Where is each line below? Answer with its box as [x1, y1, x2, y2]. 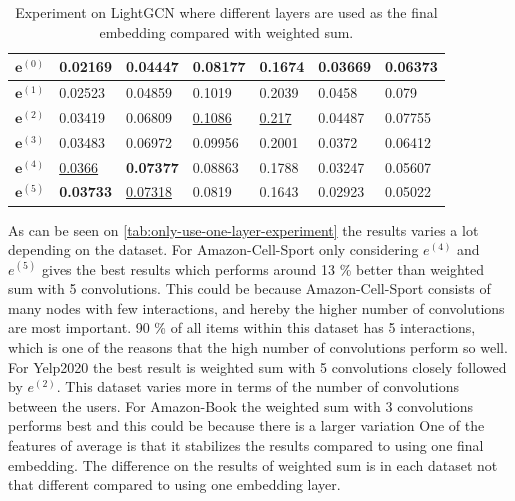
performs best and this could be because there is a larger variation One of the [8, 415, 485, 436]
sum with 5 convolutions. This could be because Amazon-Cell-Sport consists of [8, 278, 491, 299]
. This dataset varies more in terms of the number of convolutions [56, 376, 460, 397]
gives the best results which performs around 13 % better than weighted [42, 258, 484, 279]
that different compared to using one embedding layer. [8, 474, 341, 495]
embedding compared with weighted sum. [99, 21, 354, 42]
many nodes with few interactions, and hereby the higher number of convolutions [8, 297, 505, 318]
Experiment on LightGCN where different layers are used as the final [15, 2, 438, 22]
